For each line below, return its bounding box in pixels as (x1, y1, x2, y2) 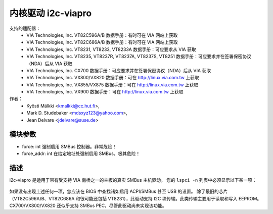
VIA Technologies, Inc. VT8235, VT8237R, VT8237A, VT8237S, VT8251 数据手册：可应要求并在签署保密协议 (26, 54, 252, 60)
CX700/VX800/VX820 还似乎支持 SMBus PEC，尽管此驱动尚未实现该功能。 (9, 202, 167, 208)
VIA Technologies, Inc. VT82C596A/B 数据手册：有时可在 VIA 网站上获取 (26, 32, 178, 38)
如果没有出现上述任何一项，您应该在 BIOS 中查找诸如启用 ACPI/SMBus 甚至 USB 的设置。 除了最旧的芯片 (9, 188, 228, 194)
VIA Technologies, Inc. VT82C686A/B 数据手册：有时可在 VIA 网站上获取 (26, 39, 178, 45)
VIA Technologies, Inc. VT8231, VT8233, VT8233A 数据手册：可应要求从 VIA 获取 (26, 46, 197, 52)
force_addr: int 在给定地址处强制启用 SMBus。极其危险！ (22, 150, 141, 156)
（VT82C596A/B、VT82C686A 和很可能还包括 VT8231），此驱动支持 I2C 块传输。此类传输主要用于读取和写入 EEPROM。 (9, 195, 262, 201)
